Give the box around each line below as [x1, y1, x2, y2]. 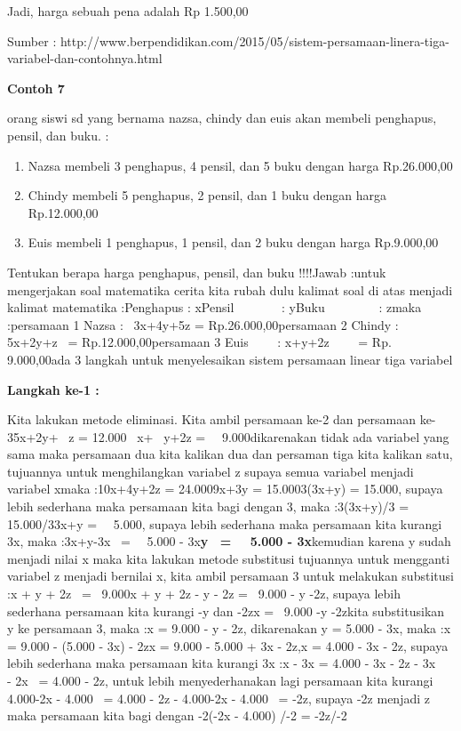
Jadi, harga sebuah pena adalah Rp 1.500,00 [7, 2, 249, 20]
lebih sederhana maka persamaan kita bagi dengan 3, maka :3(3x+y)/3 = [7, 497, 409, 516]
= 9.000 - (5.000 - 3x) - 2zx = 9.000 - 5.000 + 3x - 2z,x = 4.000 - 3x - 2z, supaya [7, 636, 449, 655]
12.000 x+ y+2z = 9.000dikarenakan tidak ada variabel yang [91, 427, 449, 446]
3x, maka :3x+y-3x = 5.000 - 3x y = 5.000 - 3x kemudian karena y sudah [7, 532, 451, 550]
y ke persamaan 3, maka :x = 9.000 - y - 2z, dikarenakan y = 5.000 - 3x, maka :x [7, 619, 451, 638]
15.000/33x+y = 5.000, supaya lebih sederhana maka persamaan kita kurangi [7, 514, 442, 533]
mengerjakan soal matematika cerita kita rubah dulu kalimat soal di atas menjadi [7, 280, 453, 299]
